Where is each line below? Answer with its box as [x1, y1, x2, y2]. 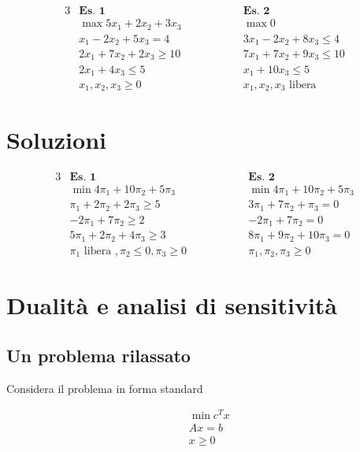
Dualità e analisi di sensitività [6, 289, 338, 321]
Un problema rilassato [6, 343, 191, 367]
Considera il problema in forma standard [6, 380, 203, 396]
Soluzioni [6, 123, 106, 155]
